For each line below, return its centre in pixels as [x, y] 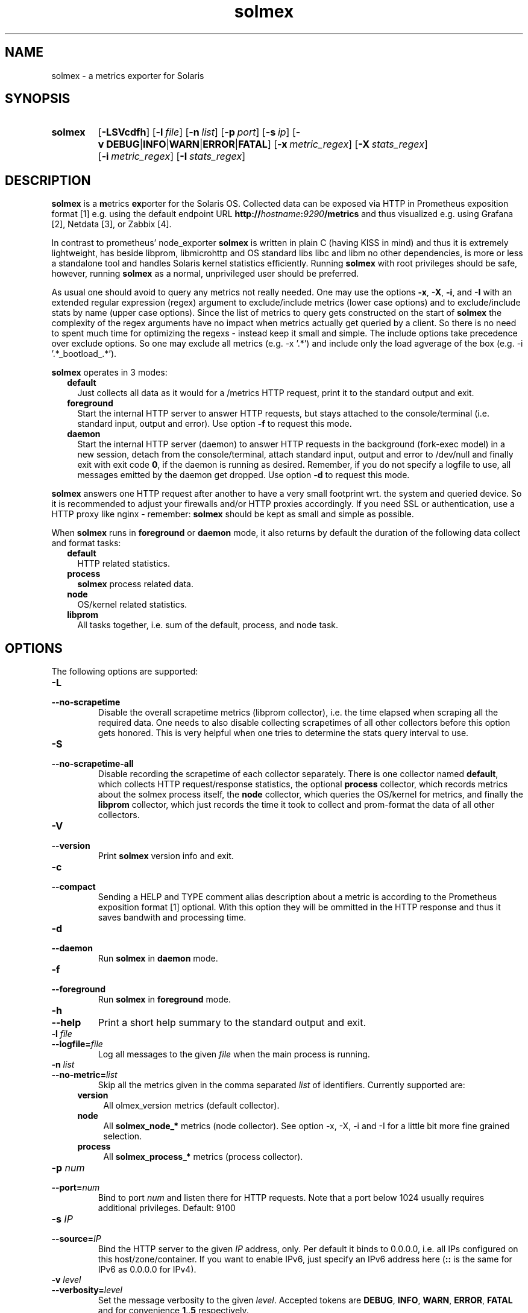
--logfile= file [77, 1044]
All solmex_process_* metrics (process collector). [203, 1157]
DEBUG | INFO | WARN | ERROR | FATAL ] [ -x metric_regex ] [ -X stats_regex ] [267, 144]
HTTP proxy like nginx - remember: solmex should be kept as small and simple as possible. [233, 514]
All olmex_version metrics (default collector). [191, 1106]
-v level [66, 1280]
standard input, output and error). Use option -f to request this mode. [215, 424]
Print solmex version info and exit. [166, 856]
